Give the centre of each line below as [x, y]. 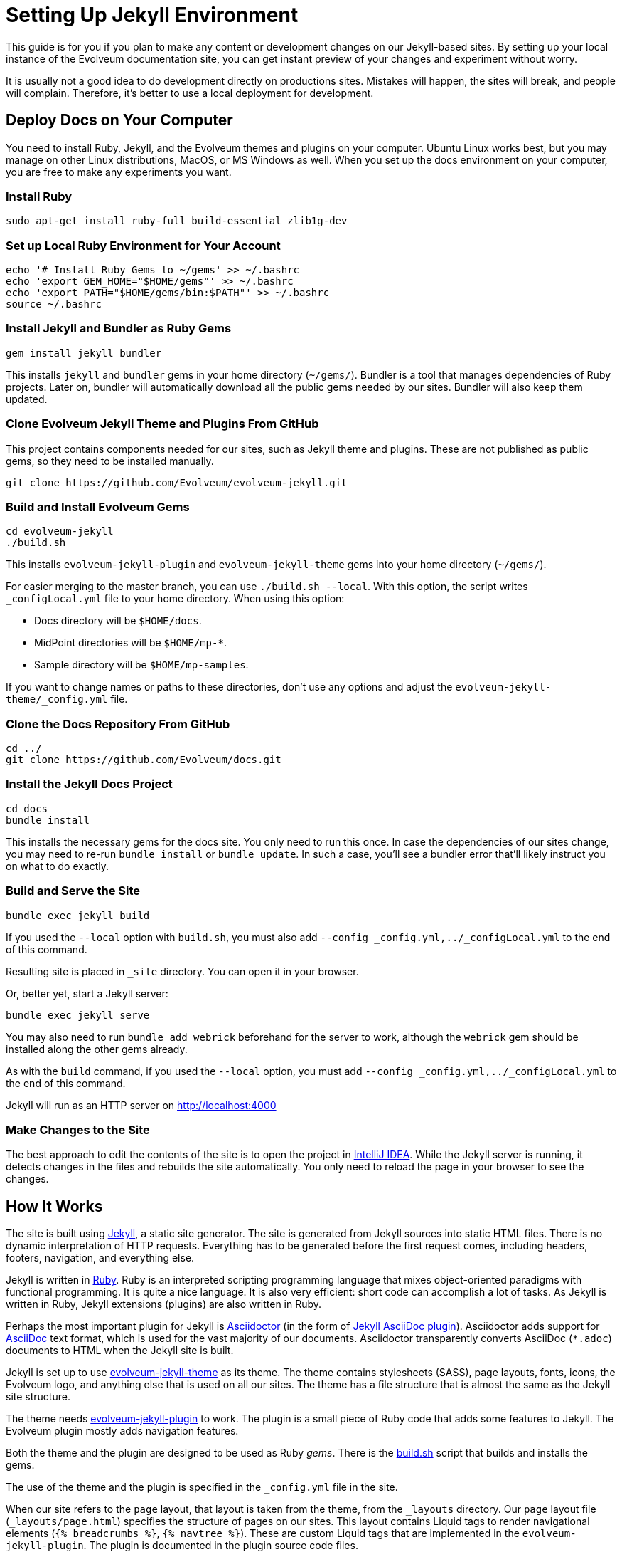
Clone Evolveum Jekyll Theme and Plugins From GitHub [162, 424]
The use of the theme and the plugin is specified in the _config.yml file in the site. [202, 1487]
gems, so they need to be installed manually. [110, 461]
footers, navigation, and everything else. [100, 1258]
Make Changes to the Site [78, 1129]
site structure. [38, 1397]
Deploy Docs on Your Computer [119, 120]
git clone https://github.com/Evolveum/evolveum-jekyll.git [177, 482]
